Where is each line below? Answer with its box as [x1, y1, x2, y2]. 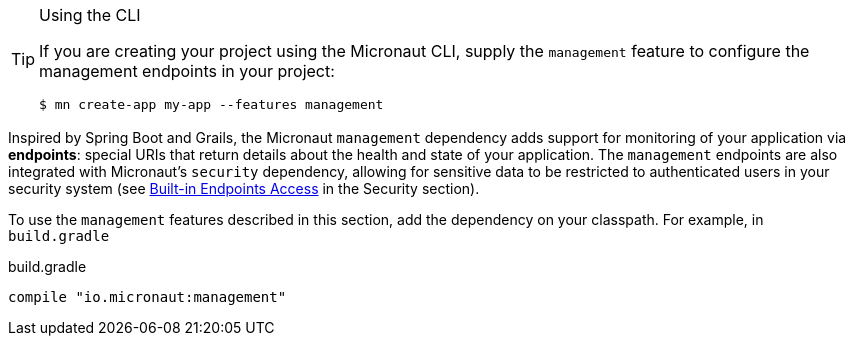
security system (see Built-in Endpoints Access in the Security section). [8, 180, 480, 197]
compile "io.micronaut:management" [8, 289, 287, 305]
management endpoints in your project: [39, 61, 335, 81]
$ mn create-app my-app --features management [39, 97, 384, 112]
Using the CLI [39, 5, 141, 25]
